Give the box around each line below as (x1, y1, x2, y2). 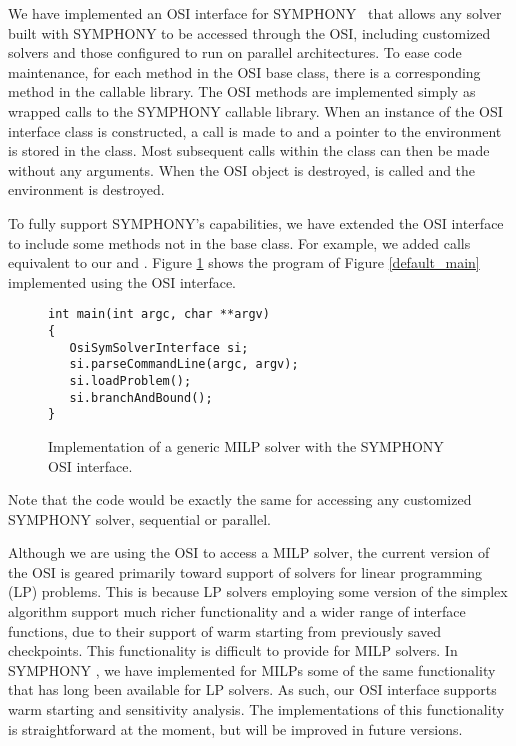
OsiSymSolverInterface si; (69, 340, 249, 355)
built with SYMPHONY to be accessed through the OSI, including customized (8, 22, 491, 43)
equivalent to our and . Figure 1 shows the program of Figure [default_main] (8, 252, 480, 273)
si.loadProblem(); (69, 373, 192, 388)
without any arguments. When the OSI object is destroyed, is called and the (8, 159, 476, 180)
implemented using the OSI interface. (8, 271, 237, 292)
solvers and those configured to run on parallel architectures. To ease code (8, 42, 462, 63)
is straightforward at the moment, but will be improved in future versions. (8, 718, 463, 739)
